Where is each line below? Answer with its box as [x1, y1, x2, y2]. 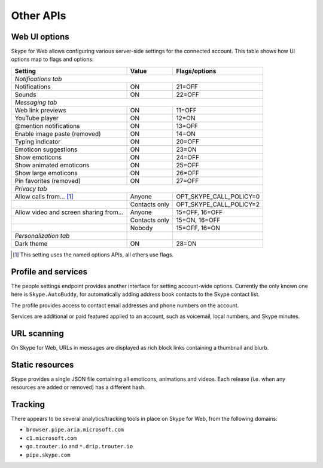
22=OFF [176, 90, 200, 99]
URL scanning [11, 328, 64, 338]
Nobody [130, 224, 153, 232]
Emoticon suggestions [14, 145, 78, 154]
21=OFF [176, 82, 199, 91]
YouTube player [14, 114, 59, 122]
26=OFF [176, 169, 200, 177]
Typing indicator [14, 137, 61, 146]
